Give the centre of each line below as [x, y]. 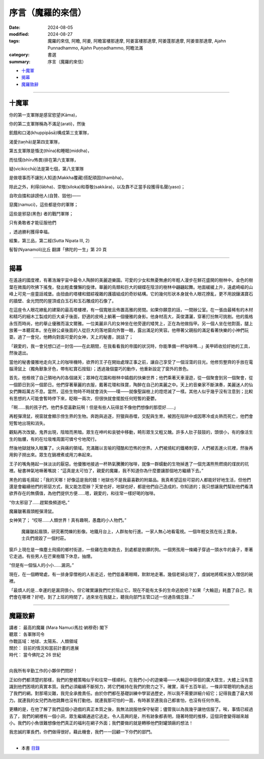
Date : [15, 27]
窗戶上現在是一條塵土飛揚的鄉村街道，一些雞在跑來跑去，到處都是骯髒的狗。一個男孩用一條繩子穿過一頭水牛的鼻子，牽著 [131, 549]
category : [19, 55]
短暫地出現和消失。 [28, 423]
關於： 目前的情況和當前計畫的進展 [44, 648]
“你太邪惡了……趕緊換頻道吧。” [39, 502]
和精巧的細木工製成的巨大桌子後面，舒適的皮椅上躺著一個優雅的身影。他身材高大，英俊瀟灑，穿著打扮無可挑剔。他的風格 [131, 317]
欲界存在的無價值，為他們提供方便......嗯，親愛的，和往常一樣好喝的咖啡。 [84, 493]
